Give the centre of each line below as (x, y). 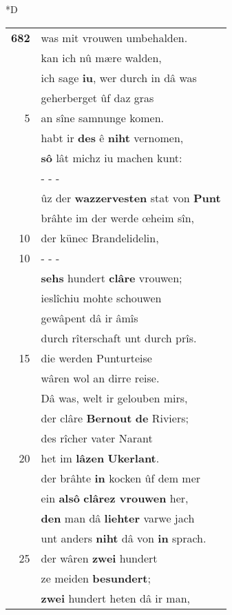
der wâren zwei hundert (99, 558)
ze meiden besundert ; (96, 578)
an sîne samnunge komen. (102, 117)
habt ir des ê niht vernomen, (112, 137)
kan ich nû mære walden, (101, 57)
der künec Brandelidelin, (100, 237)
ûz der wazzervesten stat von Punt (131, 197)
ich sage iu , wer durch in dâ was (119, 77)
